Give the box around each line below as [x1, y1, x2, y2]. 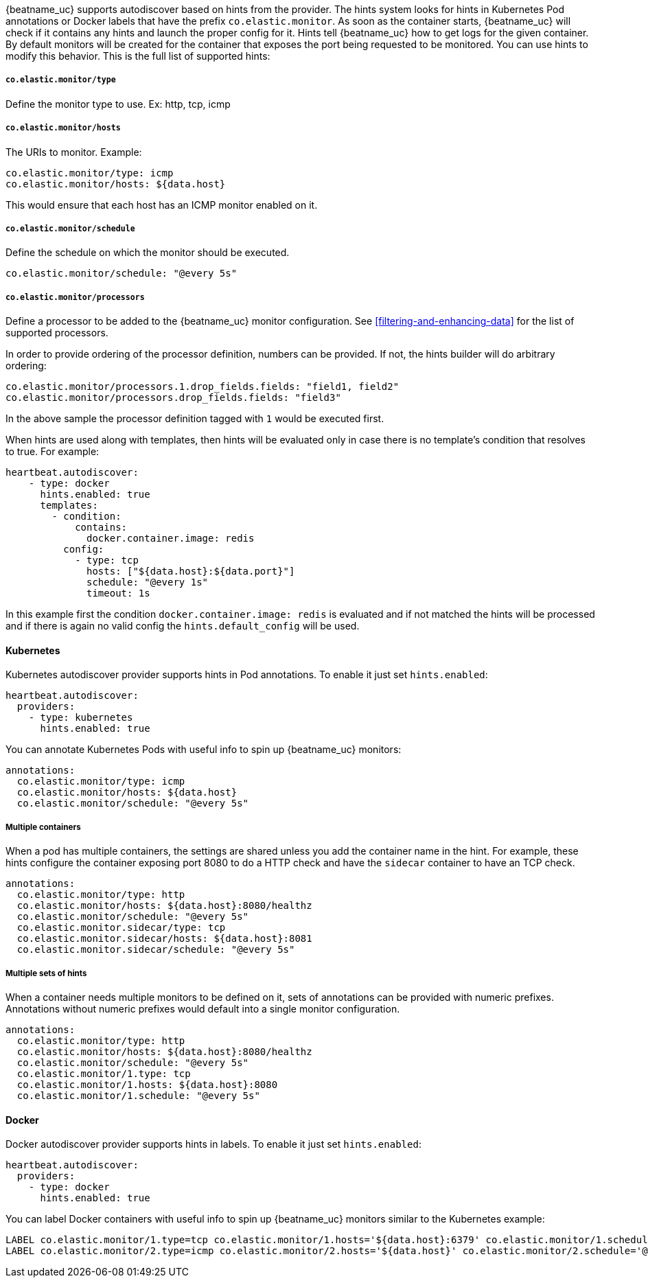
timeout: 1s [86, 588, 150, 599]
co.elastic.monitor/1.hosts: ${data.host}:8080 [16, 1078, 278, 1090]
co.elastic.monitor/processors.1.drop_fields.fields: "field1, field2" [5, 381, 400, 393]
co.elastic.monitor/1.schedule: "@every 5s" [16, 1089, 260, 1101]
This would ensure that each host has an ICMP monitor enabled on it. [5, 198, 318, 211]
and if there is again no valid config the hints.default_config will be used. [5, 620, 360, 632]
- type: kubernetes [28, 712, 133, 724]
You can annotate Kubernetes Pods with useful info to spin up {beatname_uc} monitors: [5, 743, 402, 756]
